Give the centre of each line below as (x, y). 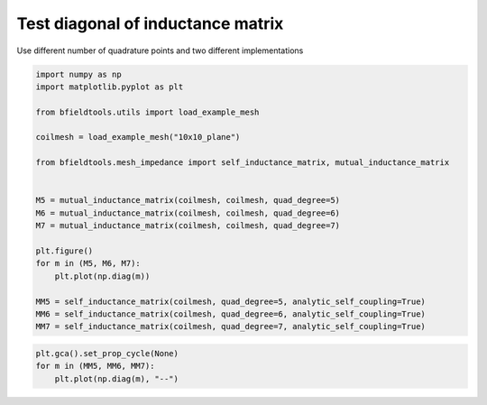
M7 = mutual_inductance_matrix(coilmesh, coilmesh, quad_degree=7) (188, 226)
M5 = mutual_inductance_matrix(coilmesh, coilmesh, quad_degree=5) (188, 200)
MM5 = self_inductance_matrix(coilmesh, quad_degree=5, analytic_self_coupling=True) (230, 301)
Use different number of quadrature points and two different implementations (160, 51)
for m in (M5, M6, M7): (88, 263)
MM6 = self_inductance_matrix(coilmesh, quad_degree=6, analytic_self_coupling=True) (230, 314)
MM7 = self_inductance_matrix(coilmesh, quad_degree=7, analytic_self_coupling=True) (230, 327)
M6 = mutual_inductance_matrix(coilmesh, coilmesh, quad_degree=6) (188, 213)
